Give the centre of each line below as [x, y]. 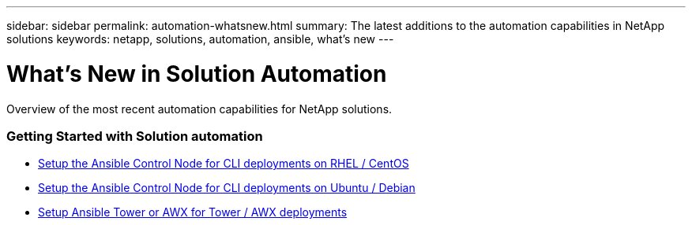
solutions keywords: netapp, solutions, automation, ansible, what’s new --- [200, 39]
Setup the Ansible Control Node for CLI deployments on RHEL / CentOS [224, 164]
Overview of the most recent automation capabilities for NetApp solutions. [199, 109]
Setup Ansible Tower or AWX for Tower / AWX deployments [193, 212]
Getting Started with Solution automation [135, 136]
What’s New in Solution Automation [197, 74]
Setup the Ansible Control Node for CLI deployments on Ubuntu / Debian [227, 188]
